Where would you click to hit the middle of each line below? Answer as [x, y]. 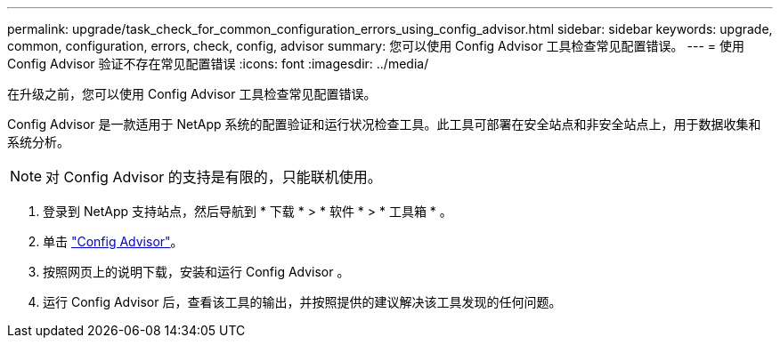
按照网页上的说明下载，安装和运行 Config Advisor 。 [196, 272]
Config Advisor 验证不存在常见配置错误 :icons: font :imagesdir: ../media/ [218, 64]
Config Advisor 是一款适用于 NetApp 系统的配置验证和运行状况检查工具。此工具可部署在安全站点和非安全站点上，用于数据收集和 [384, 124]
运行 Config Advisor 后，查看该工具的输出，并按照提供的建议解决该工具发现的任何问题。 [302, 302]
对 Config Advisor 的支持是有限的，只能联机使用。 [214, 177]
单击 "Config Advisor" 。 [113, 241]
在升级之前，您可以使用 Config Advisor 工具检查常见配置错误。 [192, 94]
